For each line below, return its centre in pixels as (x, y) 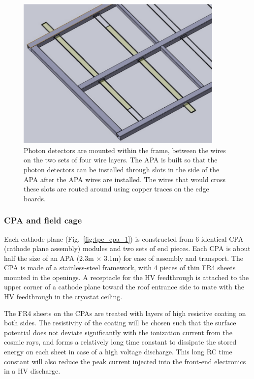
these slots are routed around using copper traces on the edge (116, 189)
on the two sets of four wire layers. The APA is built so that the (121, 160)
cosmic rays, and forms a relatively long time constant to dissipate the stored (120, 342)
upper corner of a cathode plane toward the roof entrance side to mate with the (124, 287)
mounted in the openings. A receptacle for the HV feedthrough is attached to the (127, 277)
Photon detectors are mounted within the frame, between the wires (125, 150)
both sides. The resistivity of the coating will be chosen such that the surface (120, 323)
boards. (35, 198)
